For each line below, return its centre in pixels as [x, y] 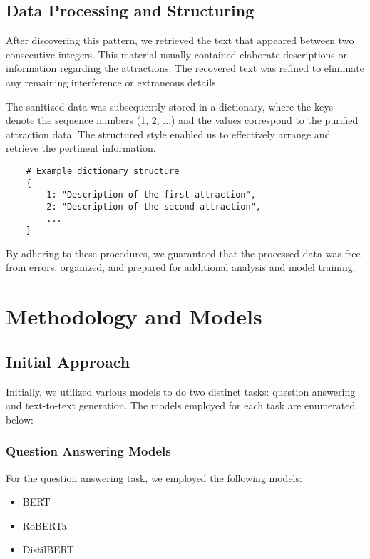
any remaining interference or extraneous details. [112, 82]
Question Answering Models [88, 451]
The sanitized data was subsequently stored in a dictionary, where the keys [170, 106]
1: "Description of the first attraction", [151, 195]
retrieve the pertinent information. [81, 148]
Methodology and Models [134, 316]
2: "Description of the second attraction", [154, 206]
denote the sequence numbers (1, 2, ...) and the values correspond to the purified [182, 120]
